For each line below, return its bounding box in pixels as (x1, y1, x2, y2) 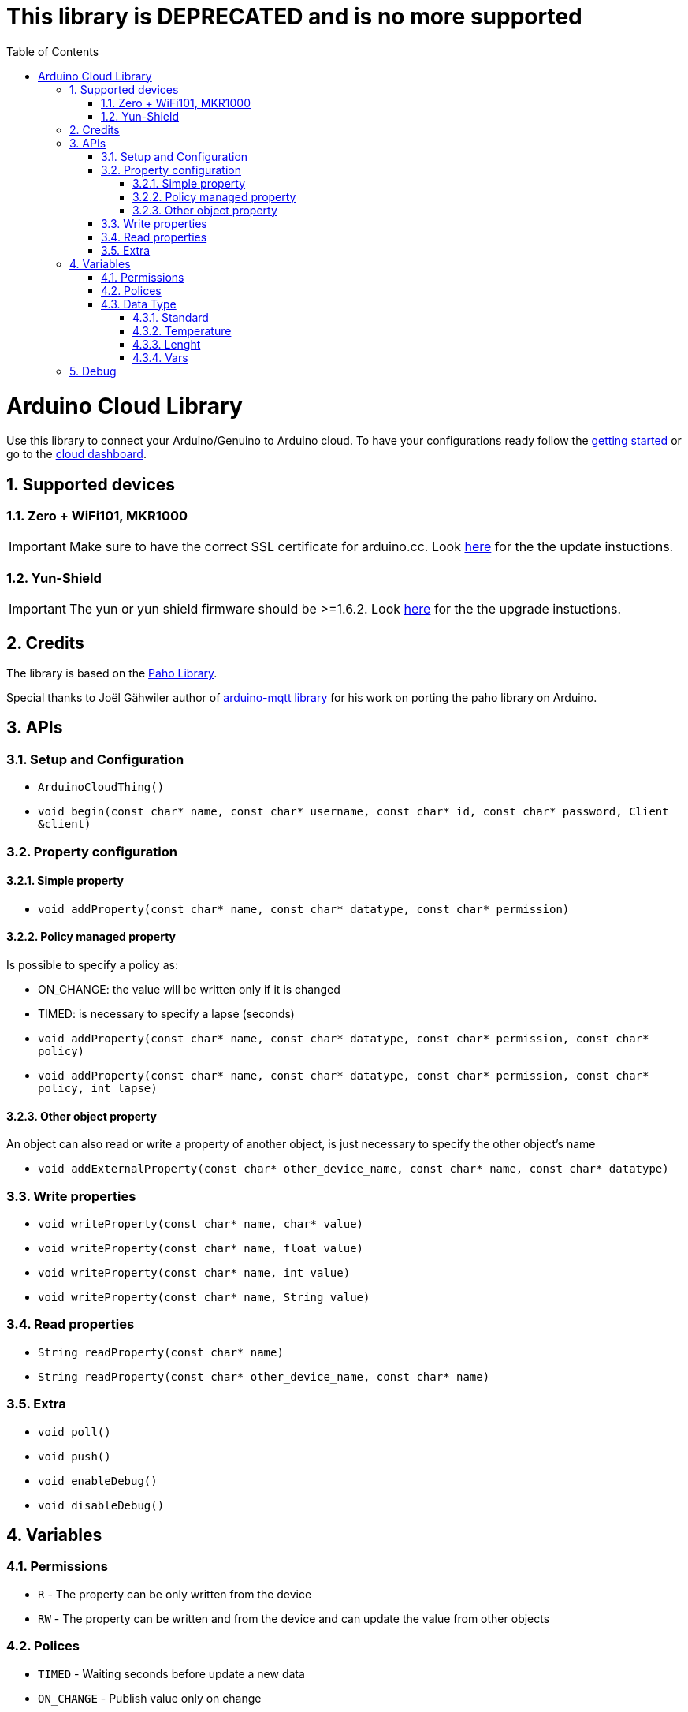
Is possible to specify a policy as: (6, 958, 178, 972)
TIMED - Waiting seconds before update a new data (38, 1666, 305, 1680)
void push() (38, 1449, 111, 1463)
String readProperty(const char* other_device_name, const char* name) (38, 1370, 490, 1383)
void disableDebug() (38, 1498, 165, 1512)
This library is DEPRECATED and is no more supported (6, 3, 582, 30)
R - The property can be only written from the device (38, 1587, 312, 1601)
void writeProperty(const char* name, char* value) (38, 1218, 364, 1231)
